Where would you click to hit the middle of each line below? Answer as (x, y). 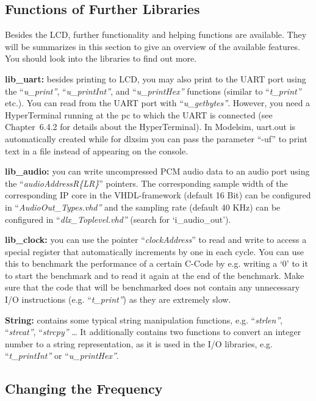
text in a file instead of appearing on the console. (97, 150)
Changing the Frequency (84, 388)
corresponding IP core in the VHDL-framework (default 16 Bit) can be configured (158, 195)
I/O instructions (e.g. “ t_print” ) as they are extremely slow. (118, 299)
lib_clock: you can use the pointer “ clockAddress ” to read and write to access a (156, 240)
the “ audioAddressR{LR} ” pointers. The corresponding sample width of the (146, 183)
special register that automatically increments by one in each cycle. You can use (154, 251)
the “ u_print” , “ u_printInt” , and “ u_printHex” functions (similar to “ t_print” (153, 91)
